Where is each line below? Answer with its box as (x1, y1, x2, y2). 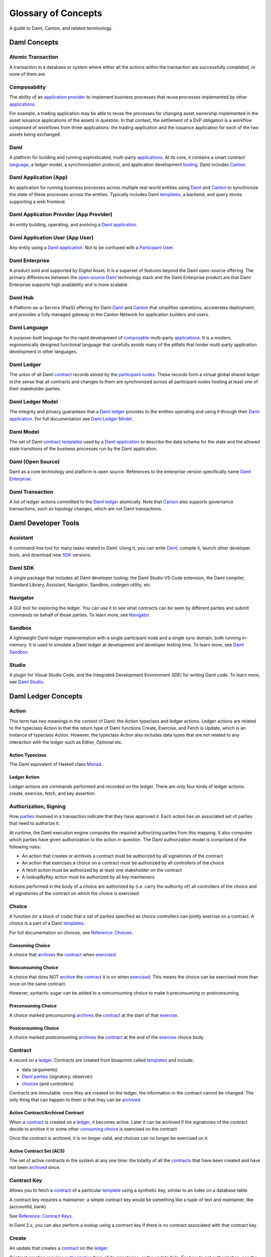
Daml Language (9, 324, 49, 331)
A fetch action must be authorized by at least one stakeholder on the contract (22, 867, 182, 873)
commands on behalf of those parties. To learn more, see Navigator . (9, 611, 151, 618)
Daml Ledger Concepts (9, 692, 83, 701)
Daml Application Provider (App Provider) (9, 211, 113, 218)
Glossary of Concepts (9, 8, 102, 19)
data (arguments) (22, 1066, 58, 1072)
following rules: (9, 844, 41, 850)
